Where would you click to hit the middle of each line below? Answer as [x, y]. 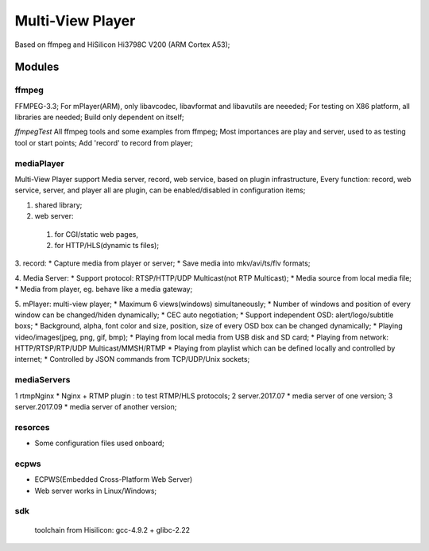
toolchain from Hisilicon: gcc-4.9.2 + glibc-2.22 [112, 530]
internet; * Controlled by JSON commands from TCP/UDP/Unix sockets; [132, 359]
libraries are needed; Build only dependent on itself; [99, 117]
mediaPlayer [40, 163]
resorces [32, 427]
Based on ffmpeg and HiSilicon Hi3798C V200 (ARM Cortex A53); [122, 45]
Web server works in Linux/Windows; [96, 491]
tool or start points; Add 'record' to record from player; [104, 142]
